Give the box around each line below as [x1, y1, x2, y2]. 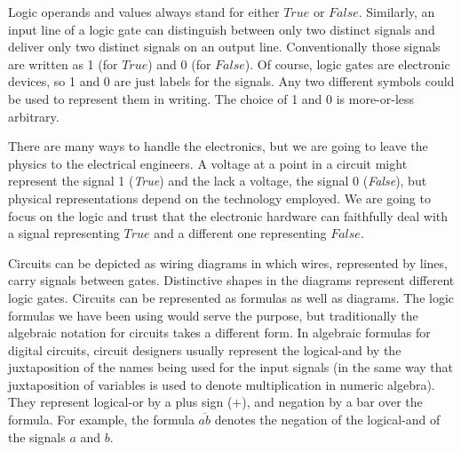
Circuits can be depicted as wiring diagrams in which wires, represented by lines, [8, 253, 448, 272]
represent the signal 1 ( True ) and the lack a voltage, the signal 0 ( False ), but [8, 171, 427, 190]
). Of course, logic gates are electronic [244, 54, 450, 73]
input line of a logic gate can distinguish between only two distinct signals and [8, 20, 435, 38]
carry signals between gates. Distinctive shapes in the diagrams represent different [8, 271, 455, 289]
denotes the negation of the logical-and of [214, 410, 441, 429]
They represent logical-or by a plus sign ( [8, 393, 233, 411]
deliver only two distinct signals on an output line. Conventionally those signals [8, 37, 441, 56]
